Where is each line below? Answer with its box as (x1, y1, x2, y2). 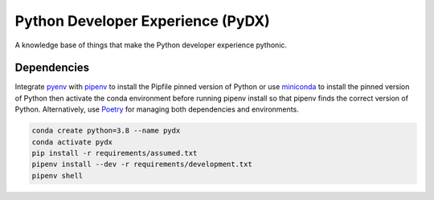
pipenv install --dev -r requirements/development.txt (31, 160, 252, 169)
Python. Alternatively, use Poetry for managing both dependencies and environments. (14, 104, 299, 114)
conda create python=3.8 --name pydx (31, 126, 181, 136)
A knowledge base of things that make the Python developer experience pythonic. (14, 40, 288, 50)
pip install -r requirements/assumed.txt (31, 149, 198, 157)
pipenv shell (31, 171, 84, 180)
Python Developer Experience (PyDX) (14, 12, 271, 30)
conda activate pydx (31, 137, 113, 146)
